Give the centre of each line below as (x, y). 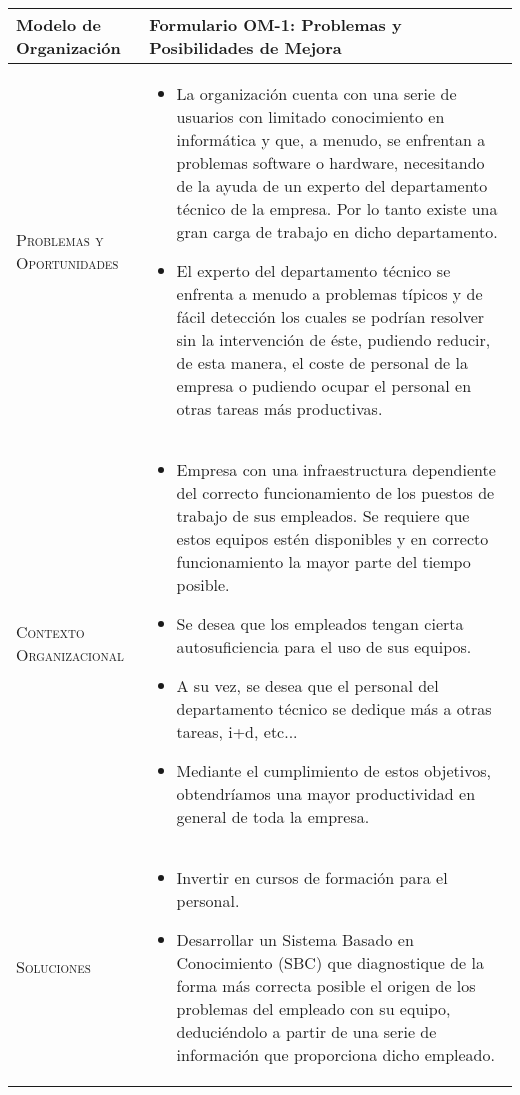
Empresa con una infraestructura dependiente (336, 469)
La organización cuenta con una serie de (316, 93)
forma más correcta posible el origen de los (326, 985)
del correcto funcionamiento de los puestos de (335, 492)
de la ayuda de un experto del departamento (332, 185)
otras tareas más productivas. (279, 408)
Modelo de (58, 24)
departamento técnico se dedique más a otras (334, 708)
